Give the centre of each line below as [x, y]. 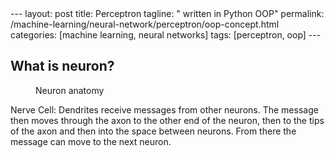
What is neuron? [62, 66]
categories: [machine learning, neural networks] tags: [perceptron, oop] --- [166, 35]
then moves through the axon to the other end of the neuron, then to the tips [167, 120]
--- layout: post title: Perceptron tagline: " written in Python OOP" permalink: [167, 13]
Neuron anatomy [70, 90]
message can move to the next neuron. [91, 141]
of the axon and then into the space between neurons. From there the [153, 131]
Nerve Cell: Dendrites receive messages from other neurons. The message [164, 109]
